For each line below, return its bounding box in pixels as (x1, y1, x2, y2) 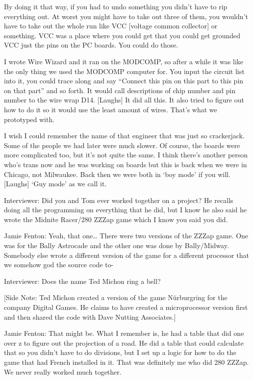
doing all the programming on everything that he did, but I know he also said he (4, 204, 247, 215)
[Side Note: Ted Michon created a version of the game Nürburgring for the (4, 292, 228, 303)
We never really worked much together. (4, 366, 122, 377)
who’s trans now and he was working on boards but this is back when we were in (4, 159, 247, 169)
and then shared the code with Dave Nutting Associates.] (4, 311, 176, 322)
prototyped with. (4, 114, 55, 124)
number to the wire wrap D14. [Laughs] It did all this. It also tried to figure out (4, 95, 245, 105)
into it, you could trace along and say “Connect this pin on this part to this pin (4, 76, 244, 86)
